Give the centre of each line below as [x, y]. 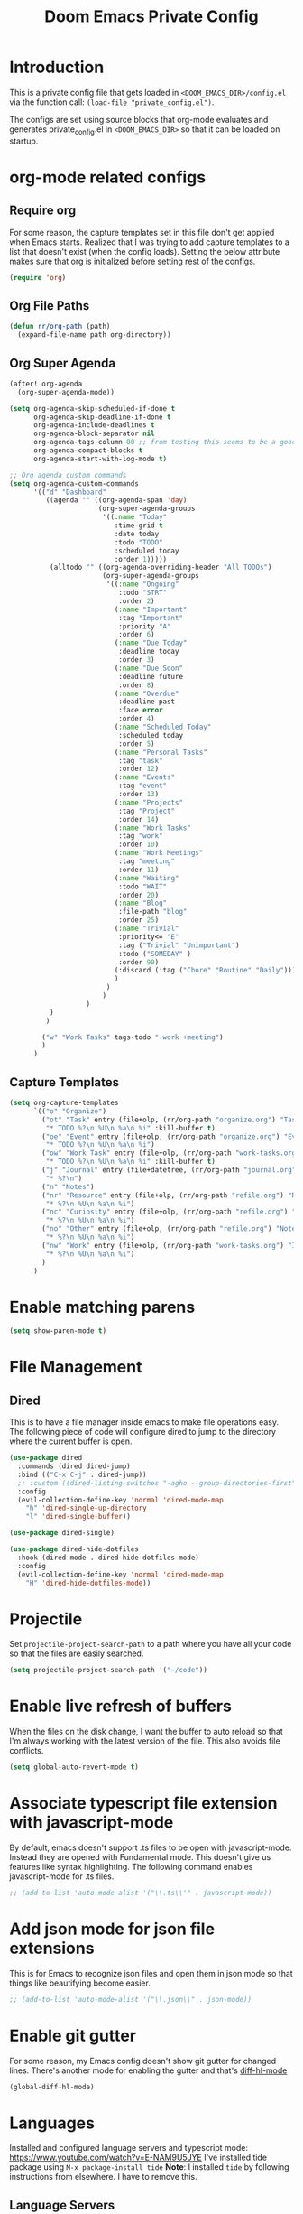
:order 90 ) [139, 962]
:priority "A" [145, 626]
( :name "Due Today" [151, 643]
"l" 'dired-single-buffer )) [78, 1517]
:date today [137, 534]
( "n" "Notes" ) [68, 1186]
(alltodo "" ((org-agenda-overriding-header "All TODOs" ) [161, 567]
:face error [141, 711]
